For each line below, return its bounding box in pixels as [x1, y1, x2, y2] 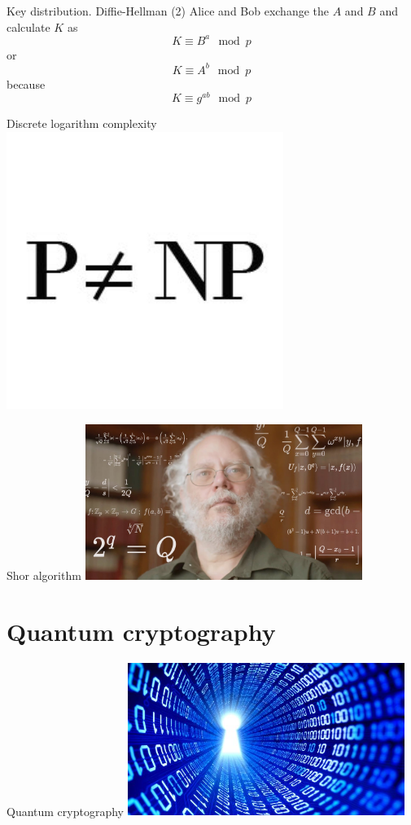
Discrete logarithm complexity [7, 115, 157, 132]
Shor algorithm [7, 567, 81, 584]
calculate [7, 18, 50, 35]
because [7, 75, 46, 92]
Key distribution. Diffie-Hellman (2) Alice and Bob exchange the [7, 2, 330, 19]
